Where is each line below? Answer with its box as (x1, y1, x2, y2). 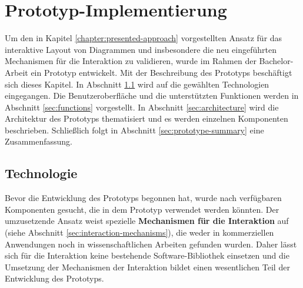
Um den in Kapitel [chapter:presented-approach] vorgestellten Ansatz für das (5, 32, 282, 44)
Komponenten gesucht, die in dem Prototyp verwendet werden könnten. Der (5, 203, 279, 215)
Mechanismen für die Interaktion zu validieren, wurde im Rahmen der (5, 55, 257, 67)
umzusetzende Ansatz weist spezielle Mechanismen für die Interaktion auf (5, 215, 289, 227)
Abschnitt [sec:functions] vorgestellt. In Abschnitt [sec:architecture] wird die (5, 101, 279, 113)
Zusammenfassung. (5, 135, 72, 148)
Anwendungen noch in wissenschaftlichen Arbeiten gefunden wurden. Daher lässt (5, 237, 297, 250)
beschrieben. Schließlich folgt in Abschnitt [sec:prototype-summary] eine (5, 123, 264, 136)
